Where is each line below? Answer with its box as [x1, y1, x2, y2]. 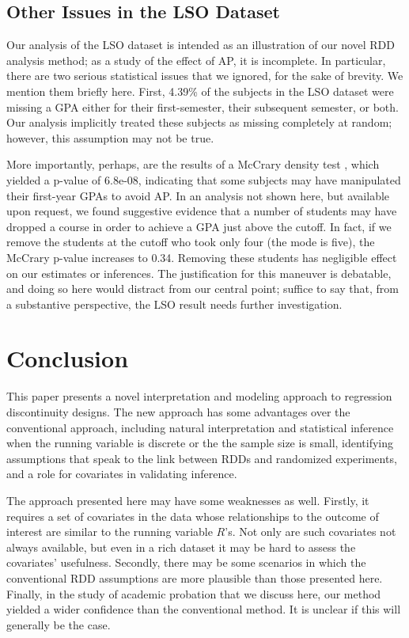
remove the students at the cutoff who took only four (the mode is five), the [6, 234, 375, 250]
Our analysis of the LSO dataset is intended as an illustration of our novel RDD [6, 36, 395, 53]
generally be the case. [6, 616, 111, 632]
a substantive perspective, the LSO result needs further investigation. [6, 295, 343, 312]
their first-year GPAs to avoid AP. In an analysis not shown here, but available [6, 187, 390, 203]
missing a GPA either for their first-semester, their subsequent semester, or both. [6, 98, 399, 115]
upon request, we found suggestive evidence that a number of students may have [6, 203, 397, 219]
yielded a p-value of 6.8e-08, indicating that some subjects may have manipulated [6, 171, 401, 188]
